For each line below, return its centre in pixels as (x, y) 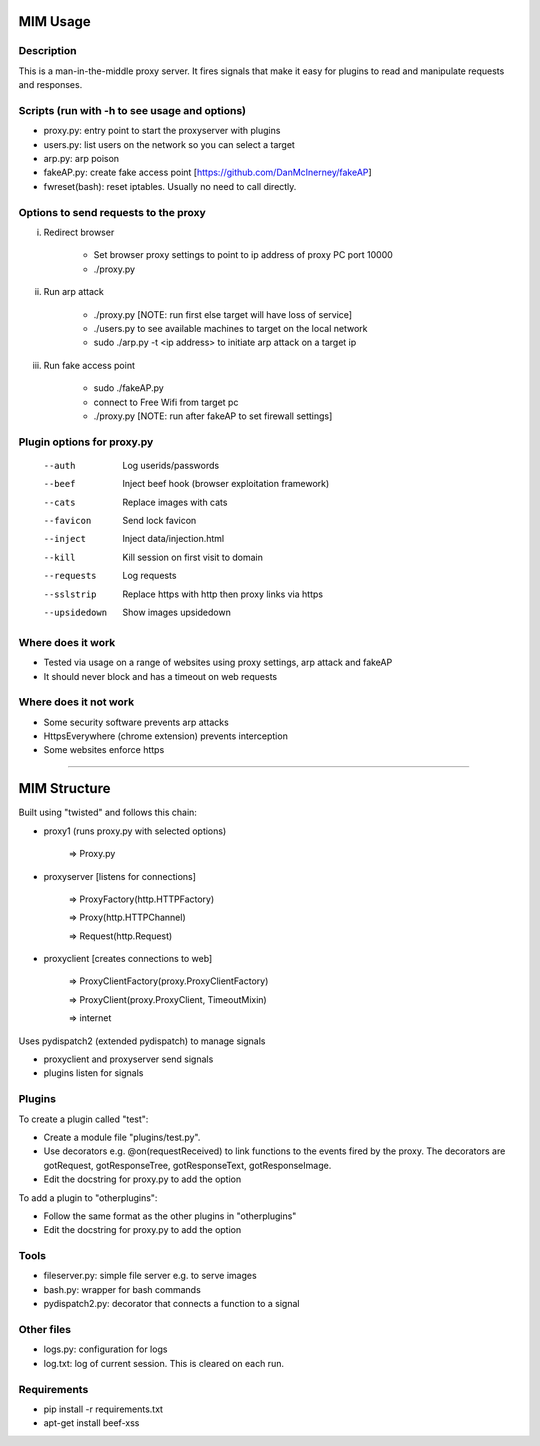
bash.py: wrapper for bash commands (122, 1289)
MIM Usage (55, 21)
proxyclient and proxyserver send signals (128, 1059)
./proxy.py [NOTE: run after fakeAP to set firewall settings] (213, 416)
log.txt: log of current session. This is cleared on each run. (164, 1363)
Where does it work (67, 642)
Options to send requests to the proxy (112, 212)
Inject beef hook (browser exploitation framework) (226, 484)
